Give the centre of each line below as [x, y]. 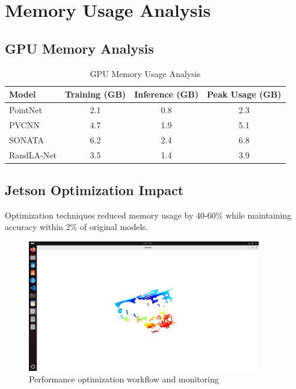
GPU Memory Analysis [79, 48]
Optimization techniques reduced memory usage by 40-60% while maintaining [148, 215]
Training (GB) [95, 94]
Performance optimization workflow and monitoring [124, 379]
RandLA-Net [33, 154]
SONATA [26, 139]
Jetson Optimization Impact [94, 190]
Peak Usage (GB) [244, 94]
